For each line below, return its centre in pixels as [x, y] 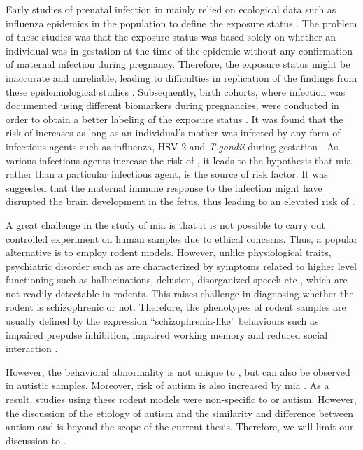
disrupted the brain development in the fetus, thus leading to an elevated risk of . [180, 201]
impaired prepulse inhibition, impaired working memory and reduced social [167, 334]
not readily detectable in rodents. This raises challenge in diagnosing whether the [180, 293]
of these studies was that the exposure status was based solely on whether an [171, 37]
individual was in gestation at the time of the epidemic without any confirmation [179, 50]
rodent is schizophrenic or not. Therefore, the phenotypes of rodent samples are [176, 307]
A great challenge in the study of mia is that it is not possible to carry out [166, 224]
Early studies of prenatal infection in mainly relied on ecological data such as [171, 9]
